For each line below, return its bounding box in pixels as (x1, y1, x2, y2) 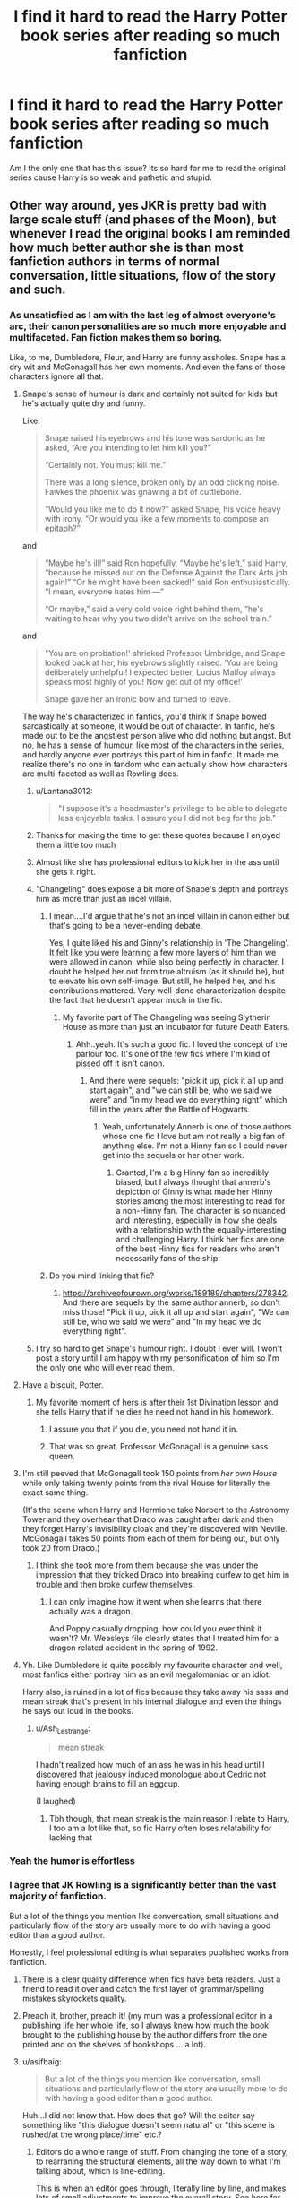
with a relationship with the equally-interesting (116, 1224, 287, 1234)
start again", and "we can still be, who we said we (89, 1085, 273, 1095)
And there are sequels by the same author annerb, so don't (62, 1297, 280, 1308)
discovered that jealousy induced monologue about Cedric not (35, 1769, 267, 1780)
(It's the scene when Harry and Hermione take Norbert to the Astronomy (21, 1504, 290, 1515)
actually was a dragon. (48, 1605, 133, 1616)
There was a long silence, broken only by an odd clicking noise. (44, 477, 279, 488)
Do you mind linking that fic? (48, 1270, 155, 1281)
